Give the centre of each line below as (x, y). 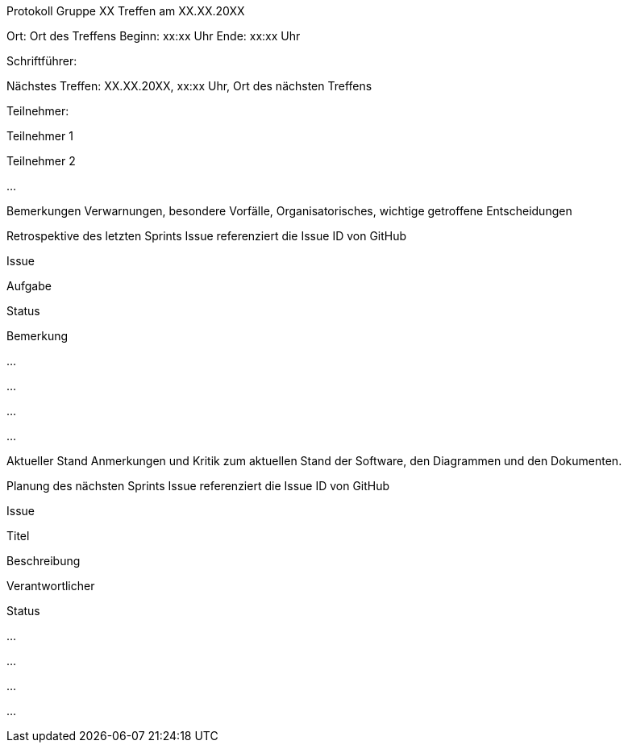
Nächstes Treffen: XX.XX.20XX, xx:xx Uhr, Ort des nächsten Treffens (189, 86)
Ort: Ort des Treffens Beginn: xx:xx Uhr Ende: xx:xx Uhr (154, 36)
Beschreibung (44, 561)
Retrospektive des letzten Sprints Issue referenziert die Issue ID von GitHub (207, 236)
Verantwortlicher (51, 586)
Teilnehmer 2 (41, 161)
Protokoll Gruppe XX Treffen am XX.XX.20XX (126, 11)
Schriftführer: (42, 61)
